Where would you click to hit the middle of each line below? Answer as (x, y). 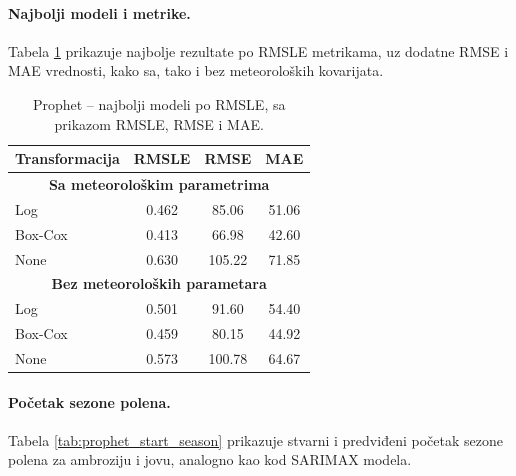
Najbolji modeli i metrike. (99, 12)
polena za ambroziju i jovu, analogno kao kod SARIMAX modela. (210, 459)
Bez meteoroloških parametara (159, 283)
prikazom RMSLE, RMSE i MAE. (159, 123)
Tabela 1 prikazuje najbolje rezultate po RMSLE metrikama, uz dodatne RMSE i (258, 50)
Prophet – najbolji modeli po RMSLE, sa (159, 103)
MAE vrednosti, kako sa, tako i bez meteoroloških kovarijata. (196, 70)
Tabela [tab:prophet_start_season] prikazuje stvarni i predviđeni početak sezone (255, 439)
